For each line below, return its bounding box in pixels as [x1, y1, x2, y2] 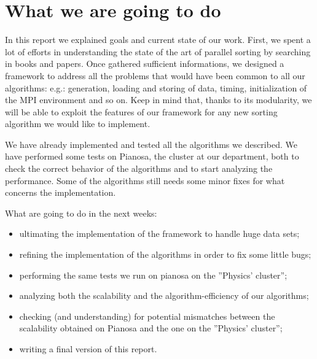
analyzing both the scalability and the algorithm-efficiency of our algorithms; [19, 289, 309, 302]
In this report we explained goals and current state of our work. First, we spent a [5, 33, 311, 46]
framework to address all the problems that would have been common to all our [5, 69, 305, 82]
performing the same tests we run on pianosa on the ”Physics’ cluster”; [19, 268, 288, 281]
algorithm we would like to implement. [5, 117, 151, 130]
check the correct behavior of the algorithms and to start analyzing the [5, 162, 273, 175]
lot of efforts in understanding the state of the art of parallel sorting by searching [5, 45, 311, 58]
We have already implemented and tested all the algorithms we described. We [5, 137, 297, 150]
